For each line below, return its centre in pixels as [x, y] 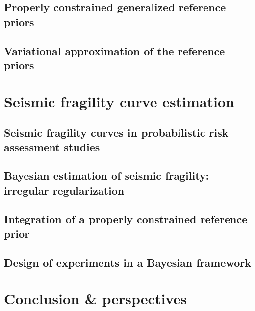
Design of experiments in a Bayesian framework [127, 262]
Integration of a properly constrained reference [126, 219]
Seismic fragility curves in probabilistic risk [116, 132]
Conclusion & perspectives [95, 298]
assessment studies [52, 147]
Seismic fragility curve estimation [119, 101]
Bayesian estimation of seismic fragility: [107, 176]
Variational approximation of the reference [115, 50]
